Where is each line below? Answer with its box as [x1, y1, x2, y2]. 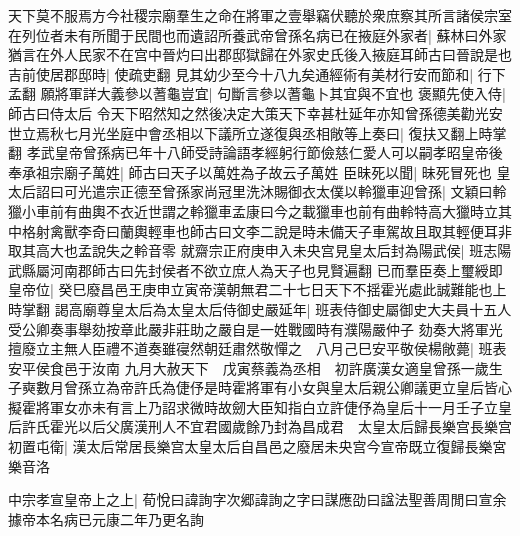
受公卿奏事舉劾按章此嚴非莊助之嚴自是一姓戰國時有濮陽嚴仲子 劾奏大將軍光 [8, 318, 503, 339]
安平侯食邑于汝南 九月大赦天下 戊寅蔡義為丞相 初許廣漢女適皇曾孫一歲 [8, 357, 489, 378]
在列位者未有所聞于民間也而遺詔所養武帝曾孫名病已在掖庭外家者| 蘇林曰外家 [8, 24, 507, 45]
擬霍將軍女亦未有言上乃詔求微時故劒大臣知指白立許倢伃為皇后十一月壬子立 [8, 396, 498, 417]
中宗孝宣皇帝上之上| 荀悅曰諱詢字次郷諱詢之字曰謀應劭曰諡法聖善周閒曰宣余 [8, 489, 507, 510]
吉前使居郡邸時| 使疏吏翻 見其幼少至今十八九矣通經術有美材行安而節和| [8, 63, 474, 84]
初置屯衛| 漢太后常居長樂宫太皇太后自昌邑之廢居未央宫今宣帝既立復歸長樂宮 [8, 436, 507, 457]
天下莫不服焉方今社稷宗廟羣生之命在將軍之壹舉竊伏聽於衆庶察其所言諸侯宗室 [8, 5, 512, 25]
